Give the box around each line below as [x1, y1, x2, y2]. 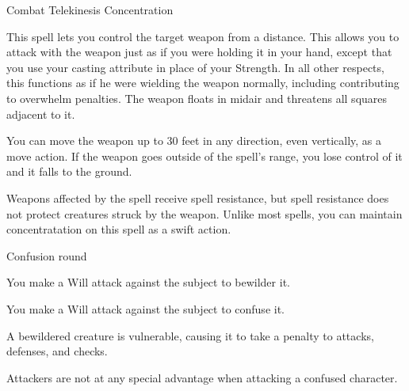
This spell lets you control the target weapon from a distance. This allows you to [6, 28, 399, 44]
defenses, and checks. [6, 343, 108, 359]
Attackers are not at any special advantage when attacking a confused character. [6, 369, 398, 385]
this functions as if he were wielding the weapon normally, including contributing [6, 74, 399, 91]
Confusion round [6, 247, 87, 264]
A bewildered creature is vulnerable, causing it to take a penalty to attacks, [6, 327, 374, 344]
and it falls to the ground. [6, 163, 132, 180]
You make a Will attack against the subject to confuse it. [6, 300, 285, 317]
